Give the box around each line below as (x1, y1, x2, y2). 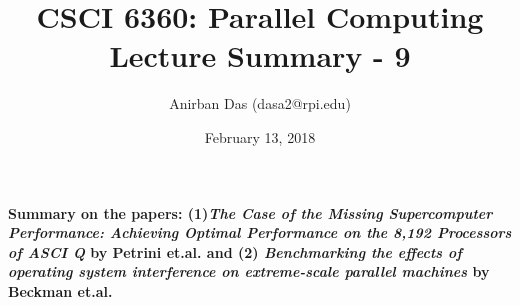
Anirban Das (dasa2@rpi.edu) (169, 93, 351, 114)
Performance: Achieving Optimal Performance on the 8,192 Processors (8, 222, 512, 243)
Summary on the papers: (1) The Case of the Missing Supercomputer (8, 202, 493, 223)
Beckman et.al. (8, 280, 113, 301)
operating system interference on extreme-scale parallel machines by (8, 261, 490, 282)
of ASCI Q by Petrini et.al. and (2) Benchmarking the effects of (8, 241, 462, 262)
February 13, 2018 (204, 126, 316, 147)
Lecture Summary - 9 (109, 35, 411, 76)
